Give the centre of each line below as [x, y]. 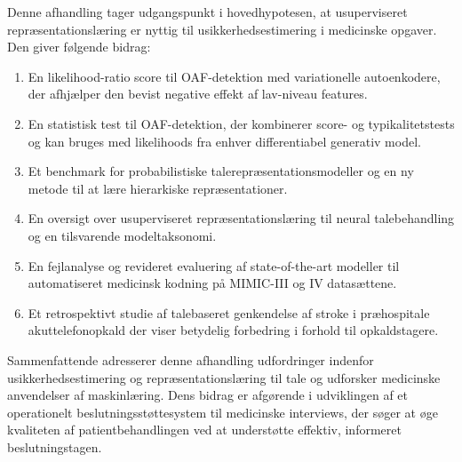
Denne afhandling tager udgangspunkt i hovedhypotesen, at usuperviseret [207, 12]
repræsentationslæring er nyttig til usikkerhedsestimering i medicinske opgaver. [222, 29]
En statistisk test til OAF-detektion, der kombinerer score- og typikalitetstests [241, 123]
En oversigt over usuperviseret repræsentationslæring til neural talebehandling [241, 218]
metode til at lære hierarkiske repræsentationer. [158, 188]
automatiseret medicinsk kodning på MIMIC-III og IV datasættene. [212, 283]
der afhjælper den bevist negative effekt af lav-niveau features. [198, 94]
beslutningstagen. [55, 446]
